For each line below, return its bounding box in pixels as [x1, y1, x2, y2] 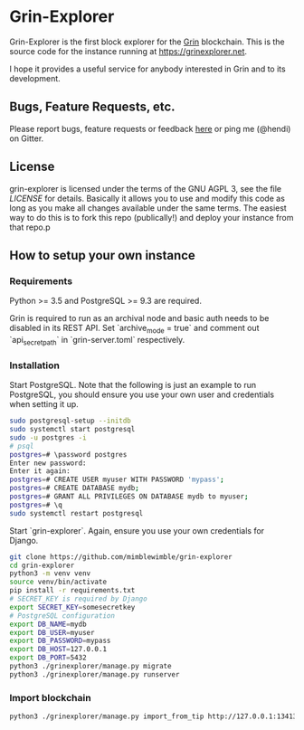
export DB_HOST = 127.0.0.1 [9, 645, 107, 654]
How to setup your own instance [9, 247, 196, 263]
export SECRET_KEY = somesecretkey [9, 602, 136, 611]
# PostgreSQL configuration [9, 611, 116, 621]
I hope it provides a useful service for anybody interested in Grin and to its [9, 63, 287, 74]
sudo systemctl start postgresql [9, 425, 136, 434]
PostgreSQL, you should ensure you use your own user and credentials [9, 389, 274, 400]
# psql [9, 441, 34, 450]
